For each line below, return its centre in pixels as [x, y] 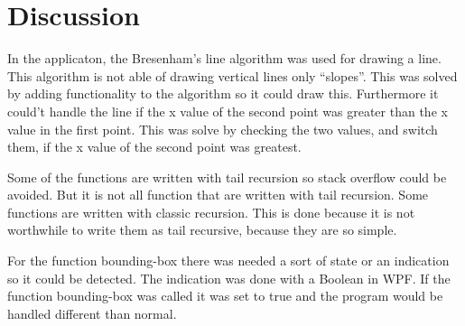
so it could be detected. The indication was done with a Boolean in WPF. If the [229, 278]
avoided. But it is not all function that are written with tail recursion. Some [218, 195]
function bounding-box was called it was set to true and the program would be [225, 296]
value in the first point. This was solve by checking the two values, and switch [223, 129]
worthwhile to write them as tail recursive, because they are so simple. [202, 230]
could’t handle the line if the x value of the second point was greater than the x [228, 111]
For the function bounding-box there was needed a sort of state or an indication [228, 261]
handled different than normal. [92, 313]
